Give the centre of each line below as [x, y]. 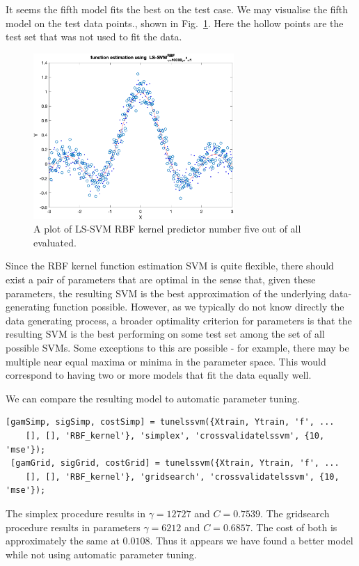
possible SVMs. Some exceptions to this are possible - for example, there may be [177, 348]
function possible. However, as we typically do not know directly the [199, 307]
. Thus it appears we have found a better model [252, 541]
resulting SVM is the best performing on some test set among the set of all [165, 334]
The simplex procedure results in [76, 513]
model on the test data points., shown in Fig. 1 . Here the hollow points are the [175, 23]
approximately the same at [63, 541]
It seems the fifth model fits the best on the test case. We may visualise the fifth [177, 9]
